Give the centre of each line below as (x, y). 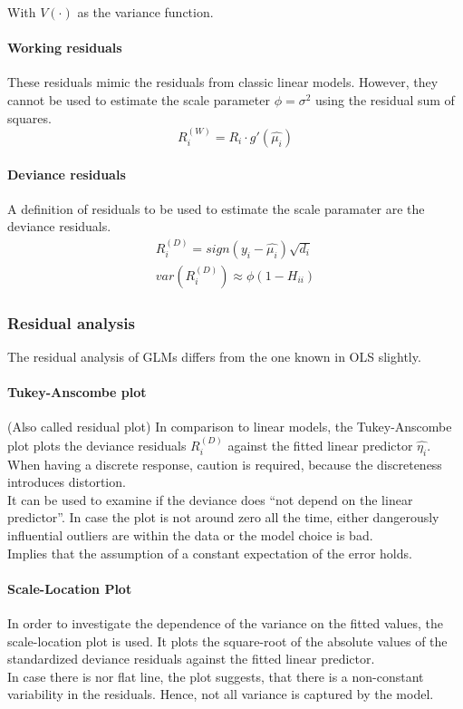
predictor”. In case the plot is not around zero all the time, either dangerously (223, 517)
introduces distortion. (67, 482)
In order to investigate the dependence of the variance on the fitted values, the (225, 623)
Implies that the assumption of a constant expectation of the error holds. (210, 553)
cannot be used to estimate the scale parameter (139, 99)
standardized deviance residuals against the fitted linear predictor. (191, 659)
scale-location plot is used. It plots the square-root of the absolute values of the (227, 641)
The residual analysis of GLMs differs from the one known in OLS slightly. (214, 357)
